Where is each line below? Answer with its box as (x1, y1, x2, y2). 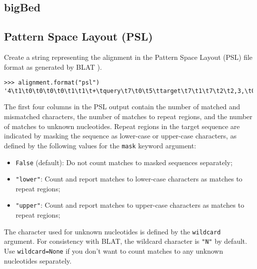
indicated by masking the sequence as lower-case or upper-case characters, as (4, 131, 237, 141)
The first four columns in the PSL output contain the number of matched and (4, 101, 240, 112)
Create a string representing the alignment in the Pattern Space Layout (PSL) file (4, 51, 253, 62)
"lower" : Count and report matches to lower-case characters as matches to (15, 174, 243, 184)
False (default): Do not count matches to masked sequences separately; (15, 157, 233, 167)
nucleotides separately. (4, 255, 72, 266)
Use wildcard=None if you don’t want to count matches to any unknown (4, 245, 223, 256)
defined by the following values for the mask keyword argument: (4, 140, 196, 150)
